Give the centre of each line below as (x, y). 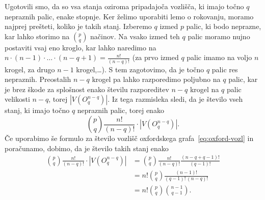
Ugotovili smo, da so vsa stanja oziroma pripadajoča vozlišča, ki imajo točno (124, 6)
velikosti (17, 99)
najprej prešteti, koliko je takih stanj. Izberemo (78, 26)
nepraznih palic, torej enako (121, 110)
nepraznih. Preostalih (38, 79)
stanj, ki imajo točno (37, 110)
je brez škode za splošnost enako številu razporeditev (87, 89)
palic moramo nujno (219, 36)
